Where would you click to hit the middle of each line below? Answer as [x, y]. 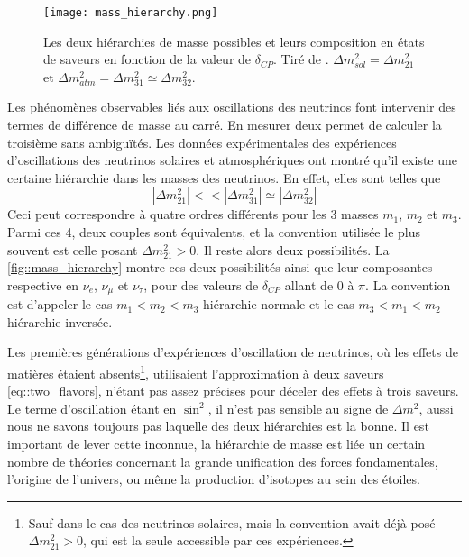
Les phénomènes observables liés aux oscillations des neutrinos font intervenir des [232, 107]
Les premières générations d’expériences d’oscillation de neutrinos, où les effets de [233, 352]
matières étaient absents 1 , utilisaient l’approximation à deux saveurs [196, 372]
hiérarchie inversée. [60, 321]
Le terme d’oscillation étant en [92, 408]
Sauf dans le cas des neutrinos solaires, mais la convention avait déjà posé [232, 522]
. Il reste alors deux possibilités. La [293, 249]
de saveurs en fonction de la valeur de [147, 59]
